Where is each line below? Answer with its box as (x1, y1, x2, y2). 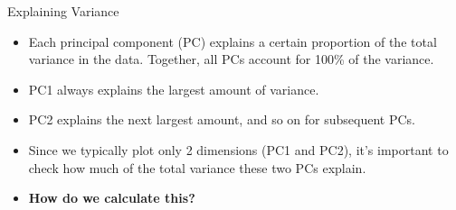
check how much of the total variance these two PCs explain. (28, 158, 366, 177)
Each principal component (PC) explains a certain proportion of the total (28, 32, 437, 50)
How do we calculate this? (28, 188, 195, 207)
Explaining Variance (7, 2, 119, 20)
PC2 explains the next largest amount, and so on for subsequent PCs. (28, 110, 415, 129)
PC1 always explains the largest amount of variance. (28, 79, 319, 98)
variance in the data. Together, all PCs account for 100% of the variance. (28, 50, 434, 68)
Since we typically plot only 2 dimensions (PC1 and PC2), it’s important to (28, 140, 449, 159)
